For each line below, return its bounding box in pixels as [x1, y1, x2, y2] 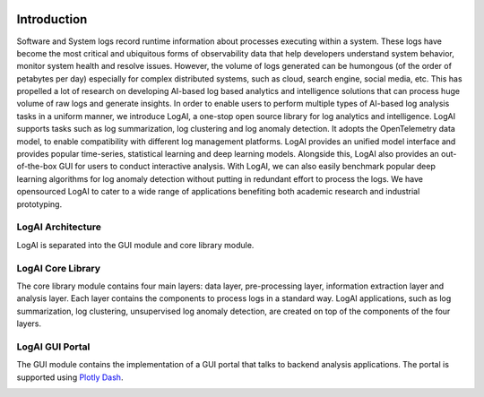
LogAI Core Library [16, 262, 101, 274]
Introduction [16, 12, 88, 27]
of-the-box [16, 161, 57, 172]
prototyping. [16, 198, 63, 210]
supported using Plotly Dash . [16, 372, 124, 383]
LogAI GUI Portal [16, 341, 91, 353]
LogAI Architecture [16, 220, 102, 233]
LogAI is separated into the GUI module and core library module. [16, 239, 255, 250]
